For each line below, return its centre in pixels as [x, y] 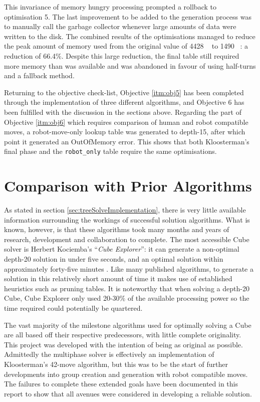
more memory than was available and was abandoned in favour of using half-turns [130, 65]
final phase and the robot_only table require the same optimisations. [110, 151]
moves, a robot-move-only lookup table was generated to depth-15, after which [125, 132]
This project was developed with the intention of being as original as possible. [123, 344]
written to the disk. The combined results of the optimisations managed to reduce [130, 36]
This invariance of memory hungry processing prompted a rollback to [110, 7]
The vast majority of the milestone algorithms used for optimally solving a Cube [128, 325]
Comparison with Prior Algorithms [128, 186]
